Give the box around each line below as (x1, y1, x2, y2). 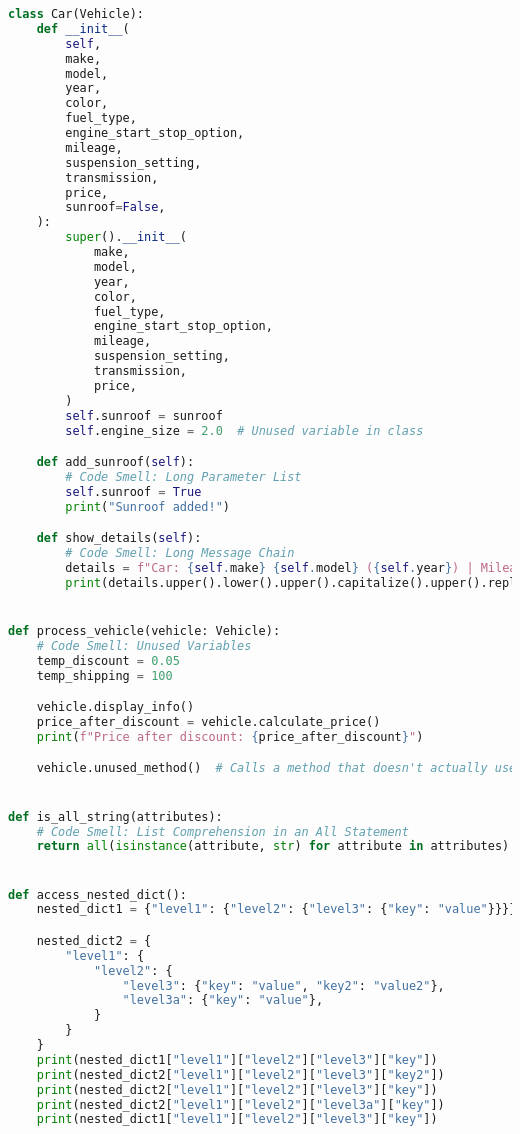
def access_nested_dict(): (8, 887, 187, 902)
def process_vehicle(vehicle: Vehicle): (8, 624, 281, 638)
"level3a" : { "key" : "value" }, (122, 993, 324, 1008)
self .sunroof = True (65, 484, 202, 499)
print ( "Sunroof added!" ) (65, 499, 230, 514)
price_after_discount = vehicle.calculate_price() (36, 715, 381, 730)
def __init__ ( (36, 21, 130, 36)
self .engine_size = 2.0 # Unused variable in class (65, 423, 424, 438)
